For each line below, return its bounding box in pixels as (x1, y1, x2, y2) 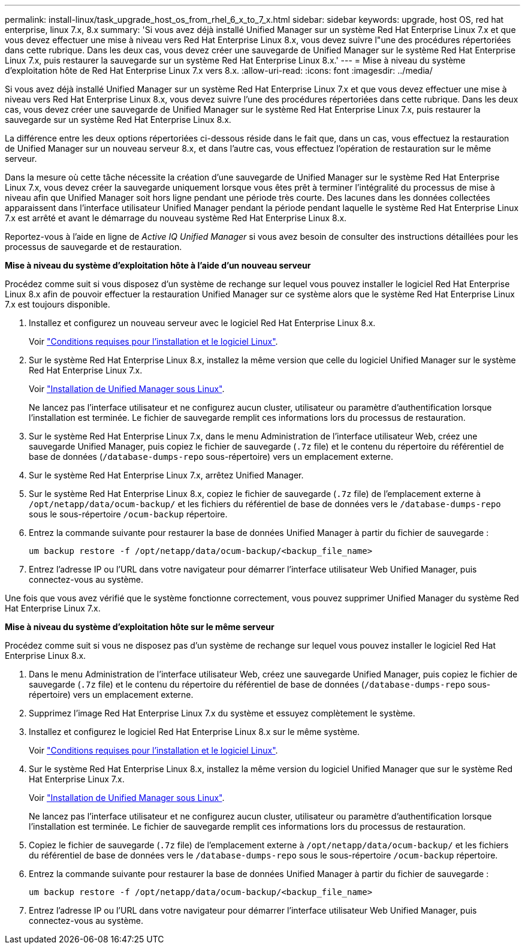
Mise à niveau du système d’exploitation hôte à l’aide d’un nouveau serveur (5, 260, 311, 270)
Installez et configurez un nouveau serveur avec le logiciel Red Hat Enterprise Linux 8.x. (29, 318, 376, 328)
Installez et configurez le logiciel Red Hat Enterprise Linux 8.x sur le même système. (29, 727, 360, 737)
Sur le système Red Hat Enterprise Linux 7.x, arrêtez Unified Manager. (29, 470, 304, 480)
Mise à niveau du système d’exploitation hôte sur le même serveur (5, 622, 274, 632)
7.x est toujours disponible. (5, 299, 110, 309)
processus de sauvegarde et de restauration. (5, 242, 182, 252)
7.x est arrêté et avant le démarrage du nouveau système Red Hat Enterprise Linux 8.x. (5, 213, 347, 223)
